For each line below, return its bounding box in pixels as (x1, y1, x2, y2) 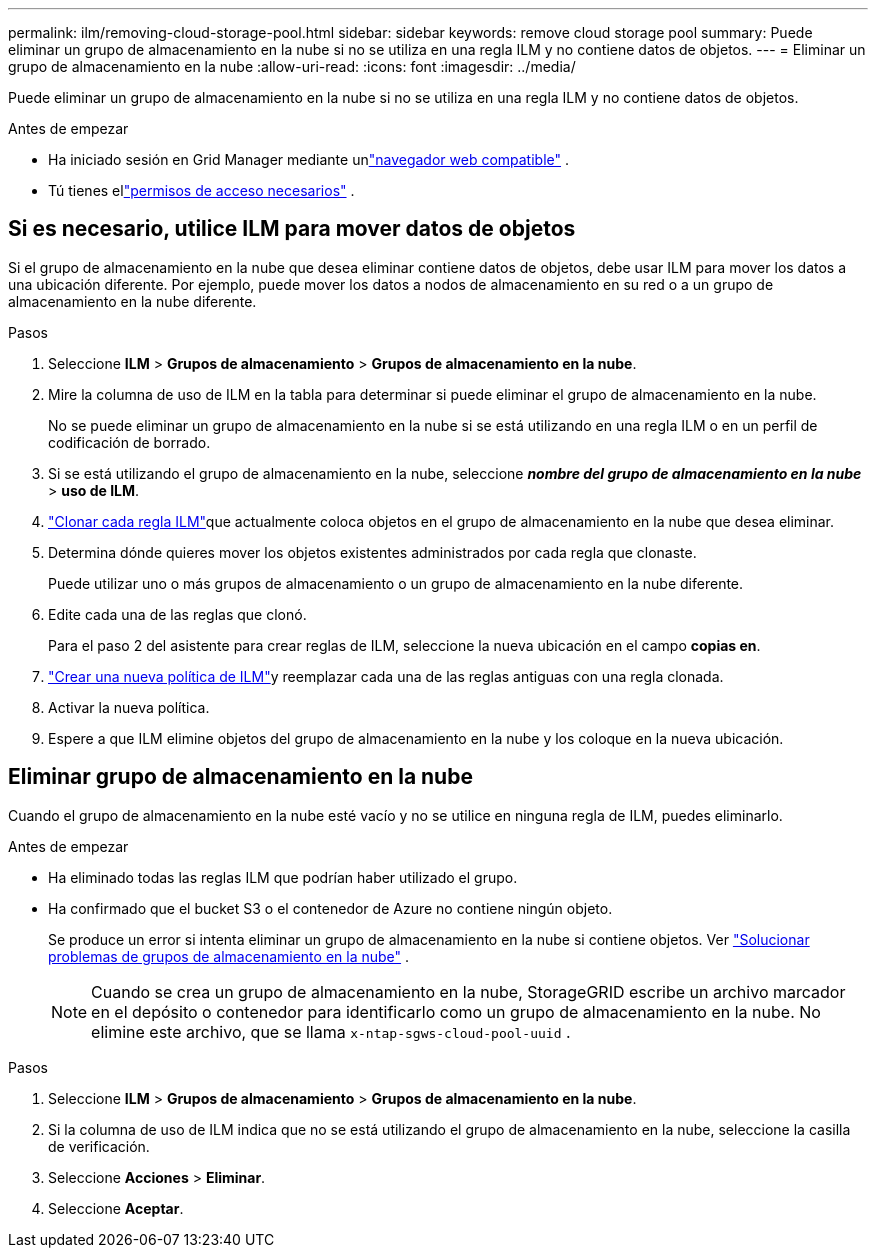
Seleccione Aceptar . (48, 1199, 184, 1217)
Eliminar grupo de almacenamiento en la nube (8, 764, 473, 790)
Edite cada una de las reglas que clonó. (48, 605, 307, 623)
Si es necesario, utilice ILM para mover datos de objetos (8, 216, 576, 242)
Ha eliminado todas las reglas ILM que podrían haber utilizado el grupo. (48, 868, 518, 886)
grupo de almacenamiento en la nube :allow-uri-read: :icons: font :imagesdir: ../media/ (8, 58, 576, 75)
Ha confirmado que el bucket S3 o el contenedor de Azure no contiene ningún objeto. (48, 899, 613, 917)
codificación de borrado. (48, 433, 211, 451)
